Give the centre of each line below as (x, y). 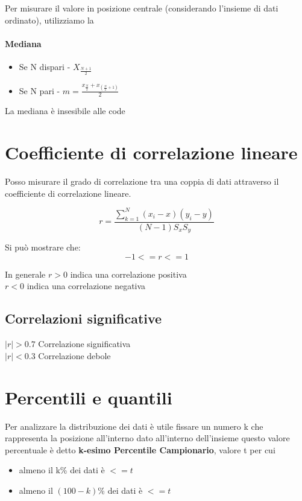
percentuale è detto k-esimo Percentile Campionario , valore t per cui (140, 449)
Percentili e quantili (89, 397)
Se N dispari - (45, 66)
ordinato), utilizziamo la (49, 20)
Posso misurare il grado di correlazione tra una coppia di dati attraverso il (142, 181)
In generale (25, 274)
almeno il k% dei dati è (62, 470)
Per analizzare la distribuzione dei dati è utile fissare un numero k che (134, 426)
